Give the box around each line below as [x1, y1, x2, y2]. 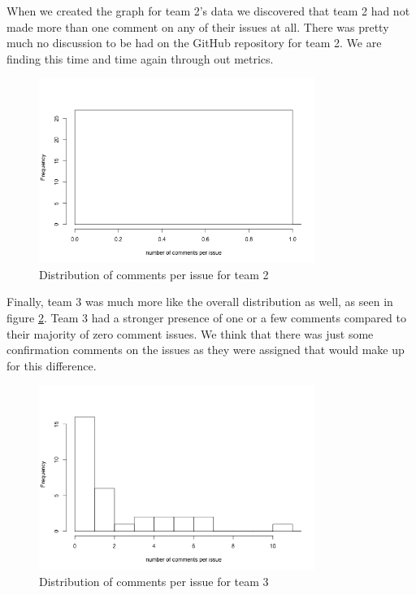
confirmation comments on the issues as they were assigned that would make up [6, 341, 405, 358]
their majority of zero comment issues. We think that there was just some [6, 325, 374, 342]
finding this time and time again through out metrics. [6, 50, 274, 67]
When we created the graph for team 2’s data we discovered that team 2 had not [6, 2, 410, 19]
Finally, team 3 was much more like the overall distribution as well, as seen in [6, 293, 393, 310]
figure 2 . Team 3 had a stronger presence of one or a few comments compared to [6, 308, 406, 326]
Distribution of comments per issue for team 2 [39, 265, 269, 282]
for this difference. [6, 357, 97, 374]
